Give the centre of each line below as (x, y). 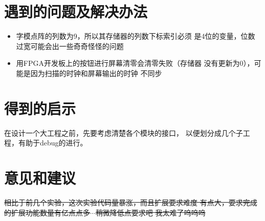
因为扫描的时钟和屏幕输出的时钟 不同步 (96, 73)
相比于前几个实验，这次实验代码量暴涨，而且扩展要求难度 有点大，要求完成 (131, 202)
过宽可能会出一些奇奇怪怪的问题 (70, 46)
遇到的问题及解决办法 (76, 11)
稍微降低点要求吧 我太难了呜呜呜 (150, 212)
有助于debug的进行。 (53, 143)
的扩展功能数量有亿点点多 (47, 212)
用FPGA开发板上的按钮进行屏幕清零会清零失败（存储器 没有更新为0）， (135, 63)
